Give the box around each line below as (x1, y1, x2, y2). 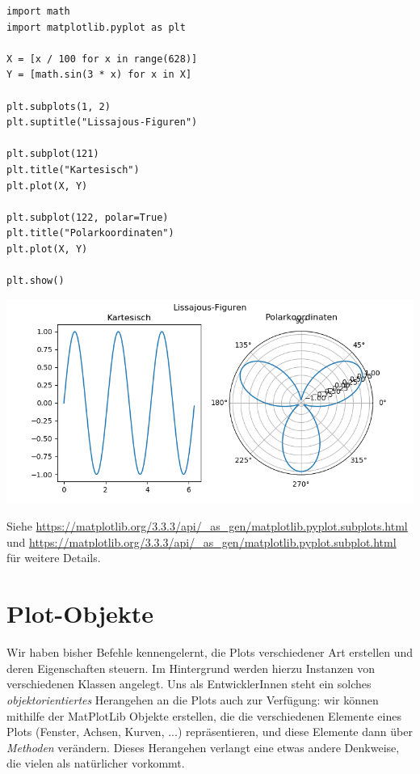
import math (6, 6, 70, 17)
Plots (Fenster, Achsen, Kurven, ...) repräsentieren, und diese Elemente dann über (6, 723, 413, 740)
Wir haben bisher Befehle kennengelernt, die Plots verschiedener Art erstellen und (6, 644, 414, 661)
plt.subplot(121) (6, 148, 99, 160)
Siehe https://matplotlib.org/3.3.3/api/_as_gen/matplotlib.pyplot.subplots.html (6, 518, 408, 535)
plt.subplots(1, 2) (6, 100, 111, 112)
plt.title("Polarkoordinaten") (6, 227, 174, 239)
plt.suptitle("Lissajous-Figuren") (6, 116, 198, 129)
